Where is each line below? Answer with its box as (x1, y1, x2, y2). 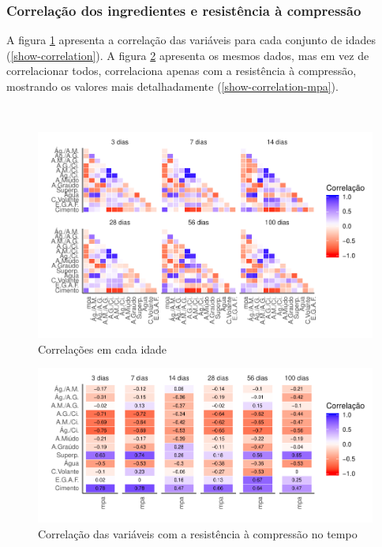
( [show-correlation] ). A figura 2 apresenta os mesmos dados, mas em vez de (6, 47, 369, 63)
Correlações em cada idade (38, 340, 167, 357)
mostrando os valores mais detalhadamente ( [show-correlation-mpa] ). (6, 78, 339, 94)
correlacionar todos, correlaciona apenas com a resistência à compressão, (6, 62, 357, 79)
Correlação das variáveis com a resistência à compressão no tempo (38, 525, 358, 541)
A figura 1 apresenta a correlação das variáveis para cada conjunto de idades (6, 32, 376, 48)
